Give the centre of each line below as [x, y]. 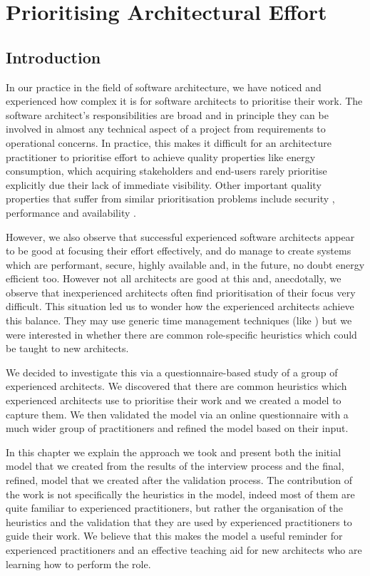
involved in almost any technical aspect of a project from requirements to [166, 129]
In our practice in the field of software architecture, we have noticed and [164, 87]
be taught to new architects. [67, 348]
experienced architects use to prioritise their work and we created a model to [174, 400]
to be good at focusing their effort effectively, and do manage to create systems [179, 251]
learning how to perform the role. [78, 564]
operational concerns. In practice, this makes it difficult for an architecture [169, 142]
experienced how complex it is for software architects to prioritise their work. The [184, 101]
